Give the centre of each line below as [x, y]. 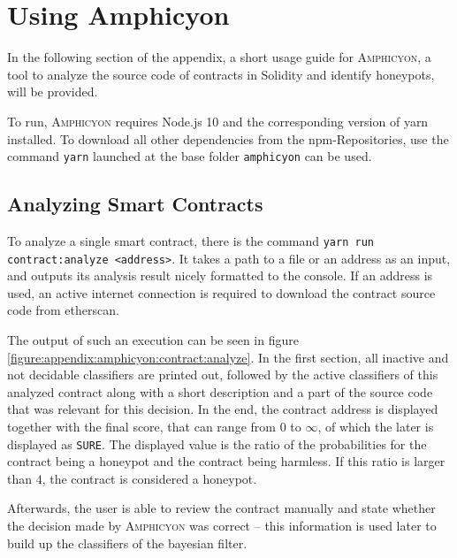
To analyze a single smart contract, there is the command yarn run [190, 240]
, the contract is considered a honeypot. [149, 478]
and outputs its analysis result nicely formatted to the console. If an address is [220, 275]
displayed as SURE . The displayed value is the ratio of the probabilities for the [217, 443]
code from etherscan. [63, 310]
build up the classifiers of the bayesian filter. [127, 543]
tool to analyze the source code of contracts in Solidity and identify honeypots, [221, 74]
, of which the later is [376, 427]
